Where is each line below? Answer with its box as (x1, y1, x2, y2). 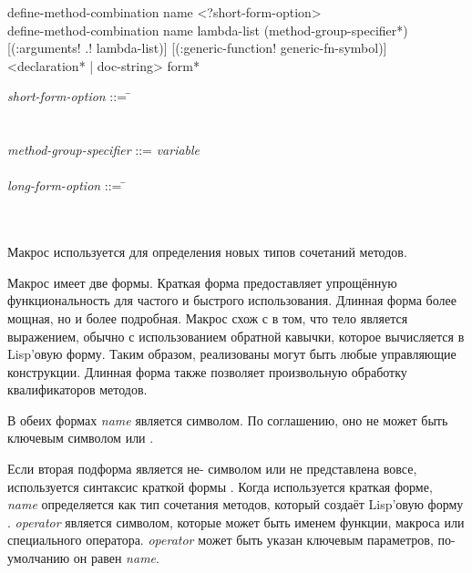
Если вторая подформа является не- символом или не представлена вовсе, (7, 459, 417, 478)
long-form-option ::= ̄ (7, 176, 127, 195)
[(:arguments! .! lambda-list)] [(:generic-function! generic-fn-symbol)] (7, 38, 387, 57)
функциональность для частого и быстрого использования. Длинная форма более (7, 291, 457, 310)
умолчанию (7, 548, 70, 568)
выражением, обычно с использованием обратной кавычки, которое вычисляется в (7, 326, 465, 345)
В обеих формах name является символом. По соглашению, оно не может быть (7, 410, 448, 429)
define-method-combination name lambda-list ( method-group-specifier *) (7, 20, 408, 39)
